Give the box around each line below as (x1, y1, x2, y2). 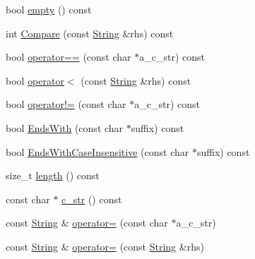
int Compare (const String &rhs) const (6, 25, 174, 40)
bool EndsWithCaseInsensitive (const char (6, 144, 189, 159)
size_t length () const (6, 168, 100, 183)
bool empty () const (6, 2, 92, 16)
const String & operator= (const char (6, 215, 168, 230)
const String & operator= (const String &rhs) (6, 239, 204, 253)
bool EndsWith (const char (6, 120, 124, 135)
